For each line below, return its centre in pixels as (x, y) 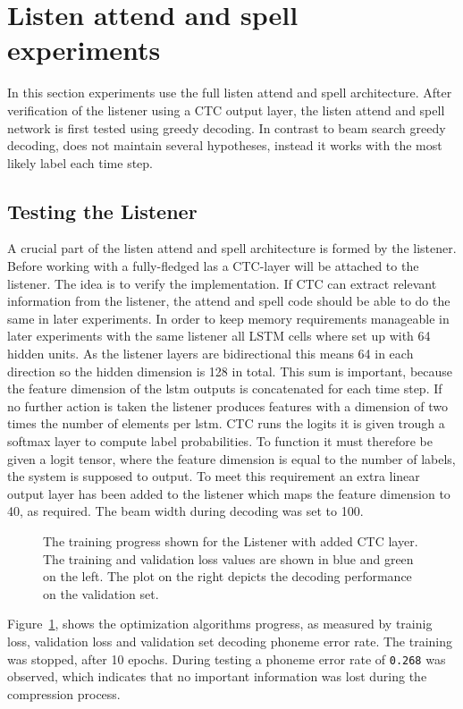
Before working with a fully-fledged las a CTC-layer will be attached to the (213, 266)
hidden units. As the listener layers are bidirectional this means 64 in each (210, 354)
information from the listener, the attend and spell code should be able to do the (229, 301)
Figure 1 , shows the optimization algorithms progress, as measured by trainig (220, 624)
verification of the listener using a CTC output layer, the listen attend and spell (226, 110)
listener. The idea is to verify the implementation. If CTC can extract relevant (222, 283)
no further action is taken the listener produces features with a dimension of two (227, 405)
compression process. (64, 693)
